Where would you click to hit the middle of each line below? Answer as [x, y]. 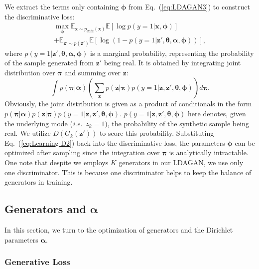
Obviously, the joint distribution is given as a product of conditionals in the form [128, 104]
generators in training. [39, 182]
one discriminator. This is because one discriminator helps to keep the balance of [128, 172]
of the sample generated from [49, 63]
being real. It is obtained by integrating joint [172, 63]
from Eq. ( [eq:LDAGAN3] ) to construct [189, 6]
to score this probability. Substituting [157, 133]
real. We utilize [28, 133]
